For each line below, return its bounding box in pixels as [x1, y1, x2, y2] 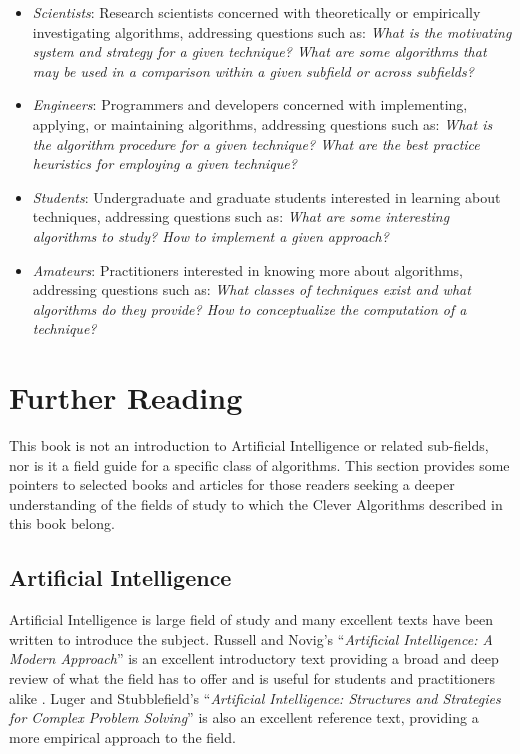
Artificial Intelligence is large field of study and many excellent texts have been [9, 609, 494, 630]
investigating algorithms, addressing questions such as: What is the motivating [32, 21, 512, 42]
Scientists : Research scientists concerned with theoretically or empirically [32, 2, 481, 22]
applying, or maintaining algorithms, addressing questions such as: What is [32, 113, 493, 134]
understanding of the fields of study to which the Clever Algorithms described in [9, 493, 503, 514]
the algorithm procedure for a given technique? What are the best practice [32, 133, 480, 154]
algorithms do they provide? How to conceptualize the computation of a [32, 298, 467, 319]
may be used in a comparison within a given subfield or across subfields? [32, 60, 474, 81]
